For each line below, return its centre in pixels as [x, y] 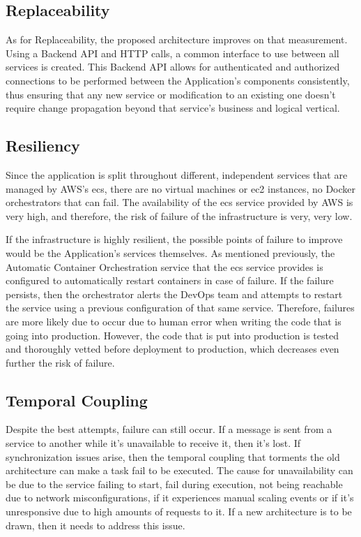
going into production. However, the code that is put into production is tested [172, 335]
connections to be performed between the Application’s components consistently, [178, 80]
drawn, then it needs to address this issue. [95, 525]
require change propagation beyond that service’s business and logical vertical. [173, 108]
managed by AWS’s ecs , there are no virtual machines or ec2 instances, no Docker [181, 188]
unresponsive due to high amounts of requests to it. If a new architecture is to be [179, 512]
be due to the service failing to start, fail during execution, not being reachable [174, 484]
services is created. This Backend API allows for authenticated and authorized [173, 67]
